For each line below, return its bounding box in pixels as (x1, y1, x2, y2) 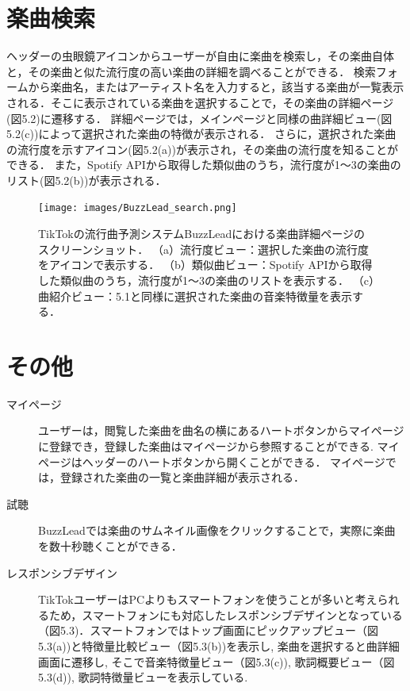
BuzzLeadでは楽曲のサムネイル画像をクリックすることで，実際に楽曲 (38, 522, 396, 539)
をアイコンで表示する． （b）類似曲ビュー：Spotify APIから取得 (38, 256, 373, 273)
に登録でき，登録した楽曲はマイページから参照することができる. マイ (38, 438, 400, 454)
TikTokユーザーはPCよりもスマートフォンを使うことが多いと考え (38, 591, 377, 608)
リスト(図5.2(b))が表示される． (6, 171, 167, 188)
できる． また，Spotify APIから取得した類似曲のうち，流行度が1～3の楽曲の (6, 156, 401, 173)
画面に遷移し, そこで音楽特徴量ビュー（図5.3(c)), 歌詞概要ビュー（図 (38, 653, 395, 670)
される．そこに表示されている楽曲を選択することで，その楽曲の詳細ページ (6, 94, 394, 110)
